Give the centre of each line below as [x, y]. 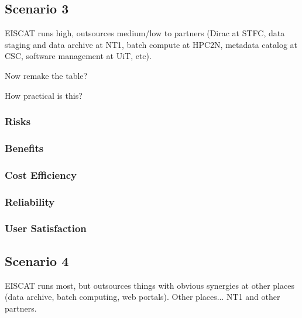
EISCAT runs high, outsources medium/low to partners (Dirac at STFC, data [145, 33]
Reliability [30, 201]
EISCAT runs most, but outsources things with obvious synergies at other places [150, 285]
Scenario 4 [37, 260]
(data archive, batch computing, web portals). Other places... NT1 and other [143, 297]
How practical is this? [44, 95]
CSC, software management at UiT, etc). [78, 56]
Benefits [24, 148]
